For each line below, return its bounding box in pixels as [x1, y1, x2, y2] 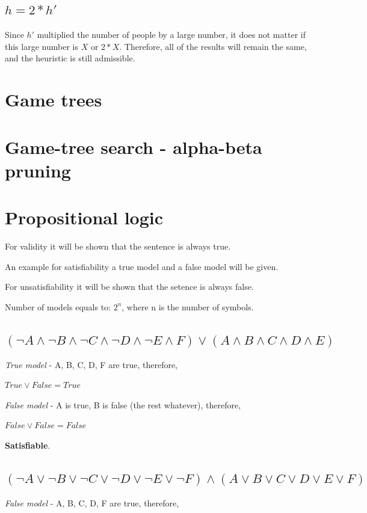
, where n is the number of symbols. [122, 300, 254, 313]
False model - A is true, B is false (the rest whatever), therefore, [5, 398, 241, 411]
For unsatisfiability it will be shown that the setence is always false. [5, 280, 254, 293]
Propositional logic [5, 205, 164, 230]
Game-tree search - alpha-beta [5, 134, 262, 159]
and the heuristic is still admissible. [5, 52, 135, 64]
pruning [5, 158, 71, 182]
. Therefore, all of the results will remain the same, [119, 40, 307, 52]
